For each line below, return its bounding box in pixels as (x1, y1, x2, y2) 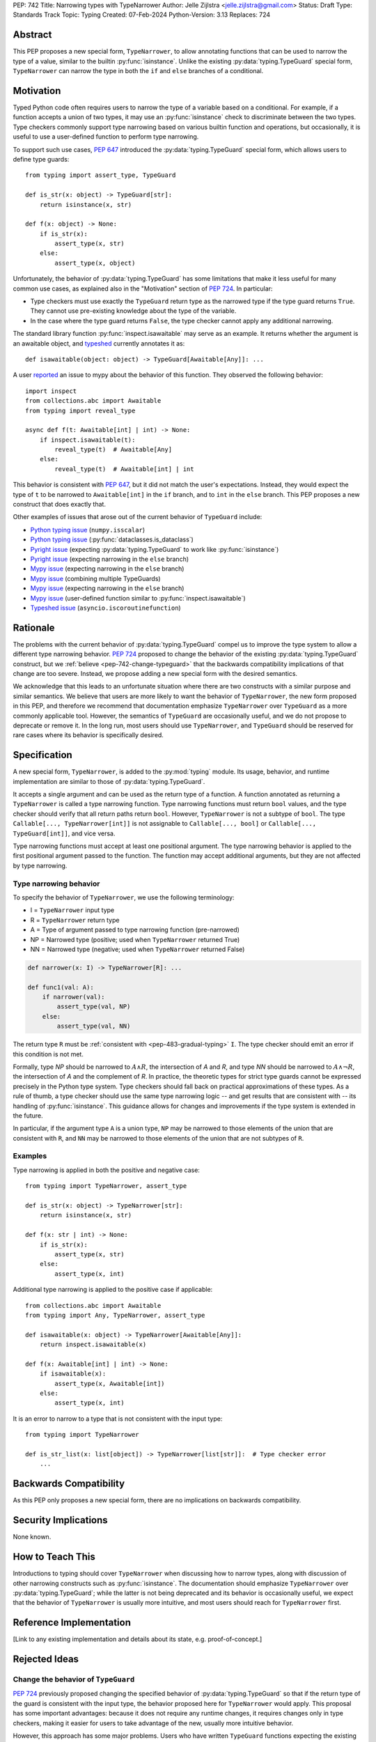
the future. (13, 1111, 43, 1120)
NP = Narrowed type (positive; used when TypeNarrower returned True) (30, 935, 240, 943)
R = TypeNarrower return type (30, 916, 120, 924)
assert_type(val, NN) (56, 1022, 131, 1031)
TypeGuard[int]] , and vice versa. (13, 829, 116, 838)
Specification (13, 749, 72, 761)
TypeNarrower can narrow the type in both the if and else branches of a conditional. (13, 67, 264, 75)
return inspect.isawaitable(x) (39, 1341, 147, 1348)
